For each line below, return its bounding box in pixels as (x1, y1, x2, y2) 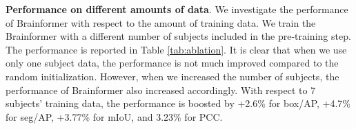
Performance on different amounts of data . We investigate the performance (6, 2, 348, 16)
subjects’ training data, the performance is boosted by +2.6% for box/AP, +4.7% (6, 96, 351, 110)
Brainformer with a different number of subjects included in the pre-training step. (6, 29, 351, 43)
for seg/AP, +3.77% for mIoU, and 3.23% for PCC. (6, 109, 223, 124)
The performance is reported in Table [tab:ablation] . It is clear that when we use (6, 42, 347, 56)
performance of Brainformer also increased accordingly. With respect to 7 (6, 82, 316, 97)
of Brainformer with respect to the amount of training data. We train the (6, 15, 316, 30)
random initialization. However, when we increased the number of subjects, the (6, 69, 339, 83)
